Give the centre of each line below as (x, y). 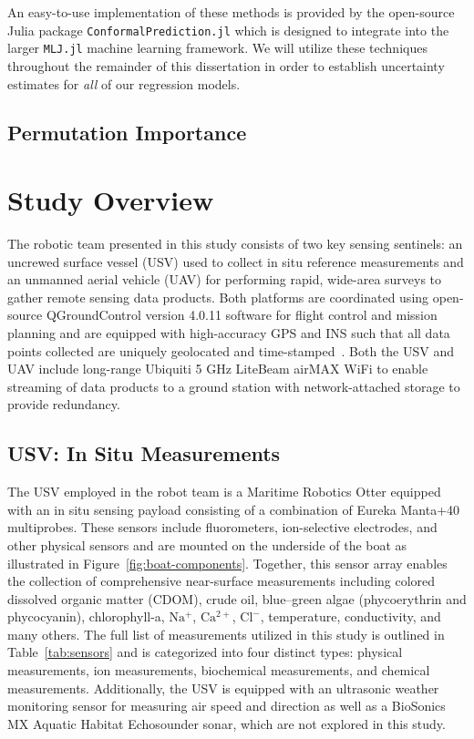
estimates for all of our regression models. (124, 83)
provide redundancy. (64, 404)
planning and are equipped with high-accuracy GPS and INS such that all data (229, 332)
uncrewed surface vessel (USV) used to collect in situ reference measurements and (236, 261)
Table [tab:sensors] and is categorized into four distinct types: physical (205, 652)
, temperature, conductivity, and (350, 616)
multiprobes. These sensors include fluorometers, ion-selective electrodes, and (222, 527)
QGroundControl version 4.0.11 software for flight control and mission (242, 315)
